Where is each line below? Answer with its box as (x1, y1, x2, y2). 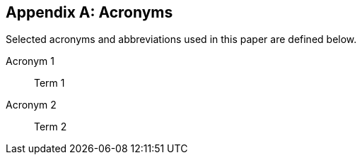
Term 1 (34, 77, 65, 90)
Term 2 (34, 121, 67, 133)
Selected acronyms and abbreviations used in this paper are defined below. (6, 33, 357, 46)
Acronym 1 (6, 55, 54, 68)
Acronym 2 (6, 99, 57, 111)
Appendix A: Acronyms (6, 4, 173, 21)
